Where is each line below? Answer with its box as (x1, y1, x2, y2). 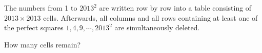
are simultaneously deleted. (114, 22, 200, 33)
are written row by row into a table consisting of (99, 3, 252, 13)
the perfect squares (4, 22, 64, 33)
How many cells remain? (4, 39, 81, 49)
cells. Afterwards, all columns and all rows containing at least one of (43, 12, 258, 23)
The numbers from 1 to (4, 3, 77, 13)
